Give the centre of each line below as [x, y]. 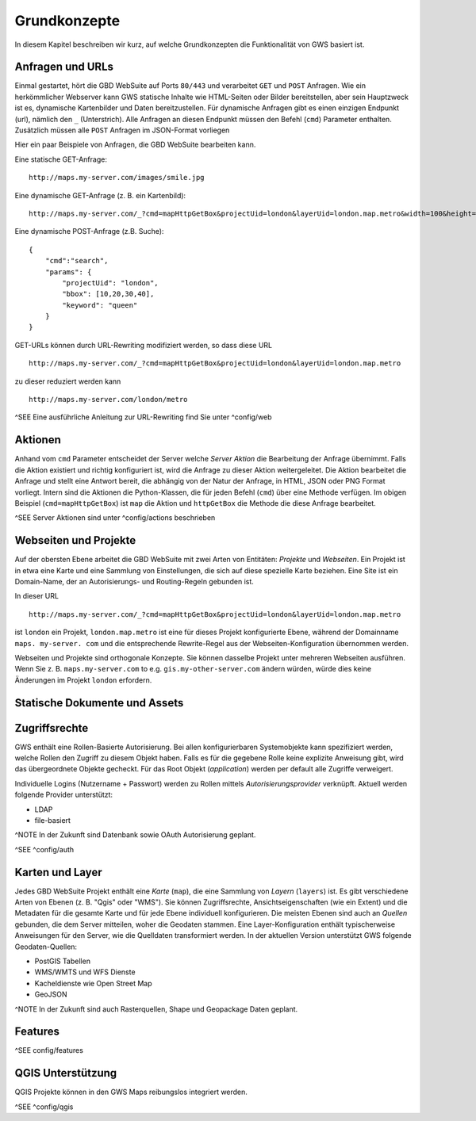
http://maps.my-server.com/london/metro [108, 400]
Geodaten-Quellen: [46, 947]
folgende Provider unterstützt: [64, 795]
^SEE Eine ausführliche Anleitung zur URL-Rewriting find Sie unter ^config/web [144, 417]
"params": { [68, 272]
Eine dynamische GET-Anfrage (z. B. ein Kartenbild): [100, 195]
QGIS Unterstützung [66, 1073]
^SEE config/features [49, 1050]
